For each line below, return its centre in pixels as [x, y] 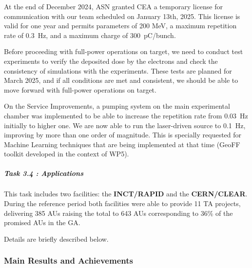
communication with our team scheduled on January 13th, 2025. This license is [122, 16]
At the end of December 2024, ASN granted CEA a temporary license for [114, 6]
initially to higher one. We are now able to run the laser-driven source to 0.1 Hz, [125, 125]
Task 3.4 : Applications [44, 173]
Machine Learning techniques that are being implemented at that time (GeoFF [122, 144]
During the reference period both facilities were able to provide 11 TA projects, [122, 203]
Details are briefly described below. [56, 239]
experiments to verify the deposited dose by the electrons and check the [111, 61]
